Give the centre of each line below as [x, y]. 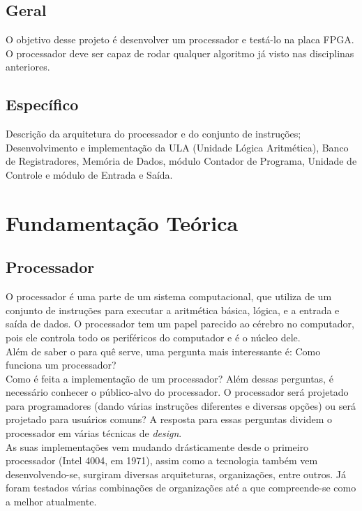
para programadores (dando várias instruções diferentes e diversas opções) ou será [181, 405]
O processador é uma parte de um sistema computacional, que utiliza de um [169, 296]
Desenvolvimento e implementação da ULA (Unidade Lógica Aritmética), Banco [177, 147]
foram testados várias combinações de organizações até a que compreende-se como [181, 488]
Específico [42, 104]
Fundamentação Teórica [122, 222]
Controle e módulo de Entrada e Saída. [89, 174]
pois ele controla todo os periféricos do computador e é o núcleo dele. [153, 337]
